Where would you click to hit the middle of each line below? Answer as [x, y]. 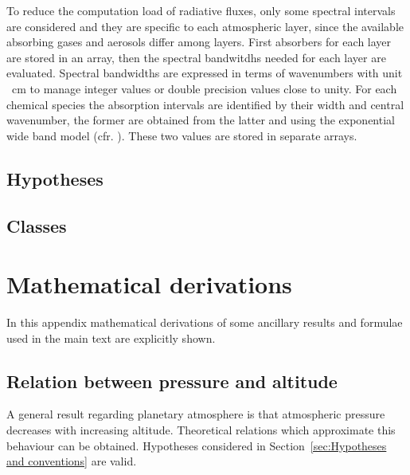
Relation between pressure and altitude [172, 381]
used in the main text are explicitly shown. [111, 338]
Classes [37, 225]
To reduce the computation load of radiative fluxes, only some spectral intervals [201, 10]
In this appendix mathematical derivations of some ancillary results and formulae [205, 322]
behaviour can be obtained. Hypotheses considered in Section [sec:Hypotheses [197, 445]
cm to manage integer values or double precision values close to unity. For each [204, 88]
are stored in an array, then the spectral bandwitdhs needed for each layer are [196, 57]
